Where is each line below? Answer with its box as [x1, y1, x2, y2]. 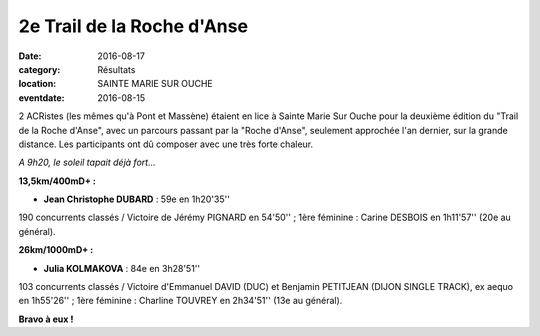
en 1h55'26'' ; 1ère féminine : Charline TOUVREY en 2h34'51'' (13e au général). [18, 295, 343, 307]
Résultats [97, 63, 136, 75]
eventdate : [18, 91, 65, 104]
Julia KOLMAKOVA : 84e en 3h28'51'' [43, 262, 200, 274]
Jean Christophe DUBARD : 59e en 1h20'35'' [43, 193, 230, 205]
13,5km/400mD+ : [18, 175, 97, 187]
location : [18, 78, 57, 90]
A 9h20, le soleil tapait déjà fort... [18, 156, 156, 169]
